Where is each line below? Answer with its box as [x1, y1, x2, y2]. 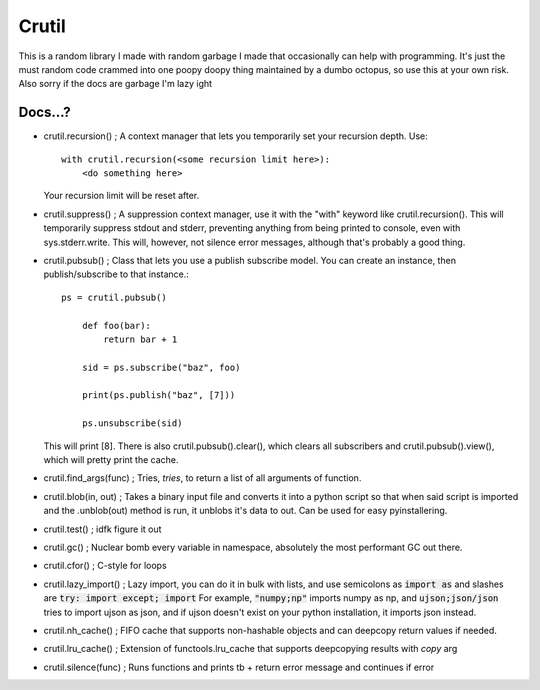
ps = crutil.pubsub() [61, 291, 167, 303]
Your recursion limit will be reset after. [43, 190, 200, 202]
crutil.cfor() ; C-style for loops [43, 560, 167, 572]
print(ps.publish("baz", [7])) [81, 390, 236, 401]
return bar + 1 [103, 333, 178, 345]
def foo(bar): [81, 320, 152, 331]
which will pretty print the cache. [43, 454, 179, 466]
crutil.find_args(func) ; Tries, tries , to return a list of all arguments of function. [43, 472, 362, 484]
